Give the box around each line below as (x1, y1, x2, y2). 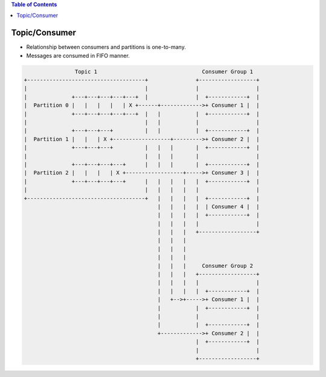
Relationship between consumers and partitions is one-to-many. (26, 43, 187, 51)
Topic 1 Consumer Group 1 (74, 68, 254, 75)
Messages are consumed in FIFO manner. (26, 52, 130, 59)
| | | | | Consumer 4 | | (157, 203, 260, 210)
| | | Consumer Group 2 (157, 262, 254, 269)
